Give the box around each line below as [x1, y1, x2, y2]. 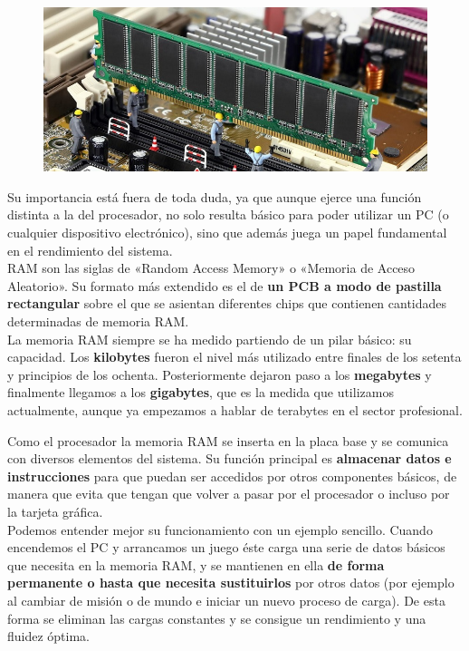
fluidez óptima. [7, 627, 91, 646]
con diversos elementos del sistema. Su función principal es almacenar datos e [7, 449, 452, 468]
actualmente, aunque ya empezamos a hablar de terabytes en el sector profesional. [7, 400, 463, 419]
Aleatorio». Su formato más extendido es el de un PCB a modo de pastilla [7, 276, 442, 295]
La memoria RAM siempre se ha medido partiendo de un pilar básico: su [7, 329, 412, 348]
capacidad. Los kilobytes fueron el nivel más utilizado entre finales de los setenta [7, 347, 462, 366]
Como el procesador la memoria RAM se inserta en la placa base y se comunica [7, 431, 449, 450]
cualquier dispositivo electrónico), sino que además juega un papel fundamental [7, 223, 447, 242]
